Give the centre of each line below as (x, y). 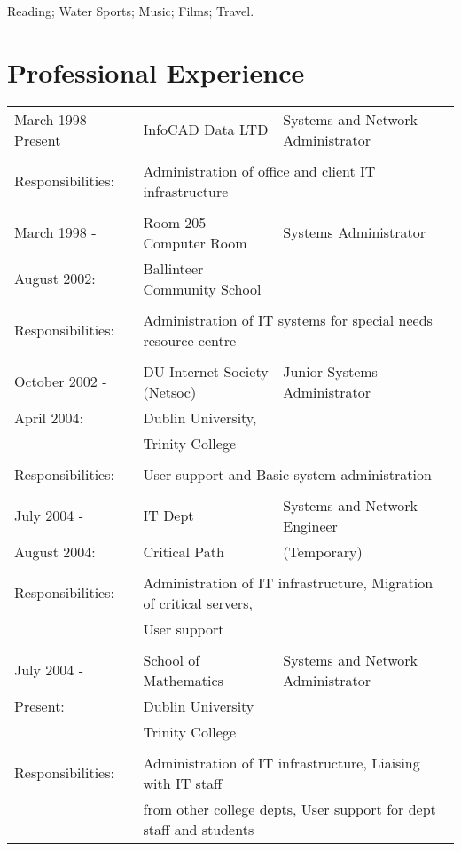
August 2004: (55, 551)
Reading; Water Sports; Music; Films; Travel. (131, 11)
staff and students (199, 829)
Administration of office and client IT (259, 170)
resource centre (190, 340)
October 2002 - (61, 382)
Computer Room (195, 242)
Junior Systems (330, 371)
